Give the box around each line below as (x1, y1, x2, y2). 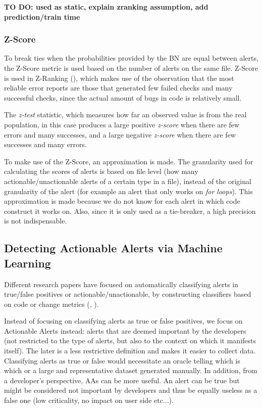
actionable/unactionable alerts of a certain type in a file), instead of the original (4, 175, 251, 186)
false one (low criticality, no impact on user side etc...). (4, 395, 174, 405)
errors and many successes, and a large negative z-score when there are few (4, 129, 236, 140)
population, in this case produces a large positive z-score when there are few (4, 119, 240, 129)
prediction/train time (4, 11, 80, 22)
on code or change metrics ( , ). (4, 298, 99, 309)
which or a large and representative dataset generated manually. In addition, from (4, 365, 257, 376)
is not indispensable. (4, 215, 67, 226)
